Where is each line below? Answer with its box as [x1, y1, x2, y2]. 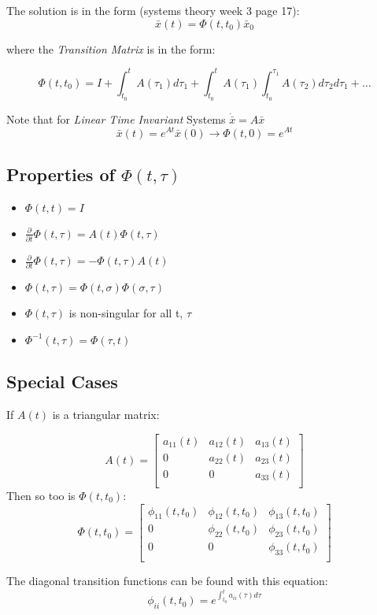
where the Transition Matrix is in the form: [6, 40, 216, 57]
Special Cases [6, 369, 118, 394]
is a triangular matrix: [52, 406, 160, 423]
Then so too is [6, 487, 76, 503]
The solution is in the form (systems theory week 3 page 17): [6, 2, 300, 18]
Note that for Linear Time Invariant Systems [6, 110, 226, 127]
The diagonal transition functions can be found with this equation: [6, 572, 328, 589]
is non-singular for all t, [68, 305, 183, 321]
